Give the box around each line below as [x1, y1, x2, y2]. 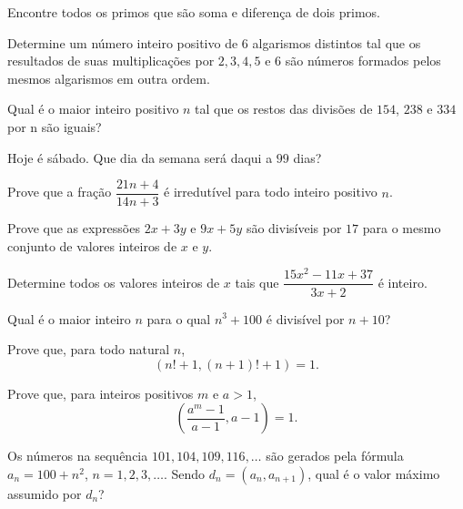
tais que [235, 272, 279, 291]
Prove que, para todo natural [7, 340, 170, 359]
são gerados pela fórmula [266, 446, 404, 465]
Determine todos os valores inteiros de [7, 272, 220, 291]
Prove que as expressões [7, 219, 140, 238]
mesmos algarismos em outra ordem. [7, 68, 210, 87]
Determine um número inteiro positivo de [7, 33, 238, 52]
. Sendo [164, 463, 206, 483]
